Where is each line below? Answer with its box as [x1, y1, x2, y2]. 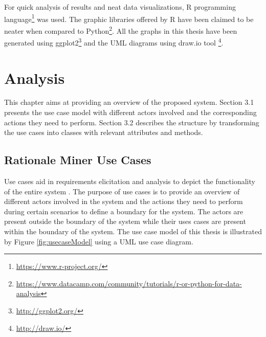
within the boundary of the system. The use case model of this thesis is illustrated [4, 226, 262, 237]
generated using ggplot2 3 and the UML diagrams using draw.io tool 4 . [4, 36, 224, 48]
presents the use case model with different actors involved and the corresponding [4, 107, 257, 118]
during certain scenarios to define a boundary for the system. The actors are [4, 206, 243, 216]
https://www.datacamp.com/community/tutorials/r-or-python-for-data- [16, 278, 242, 288]
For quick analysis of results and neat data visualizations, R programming [4, 2, 236, 12]
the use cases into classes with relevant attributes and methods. [4, 127, 203, 138]
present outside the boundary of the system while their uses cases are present [4, 216, 246, 227]
